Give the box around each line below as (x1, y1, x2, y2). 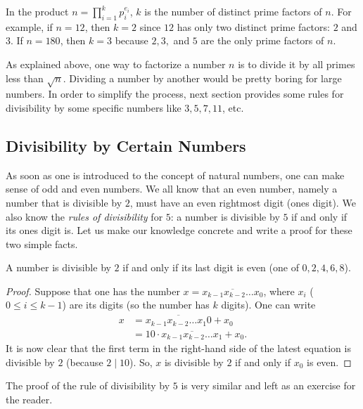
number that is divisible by (6, 195, 122, 209)
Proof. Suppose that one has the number (6, 283, 180, 298)
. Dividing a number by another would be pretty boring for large (63, 70, 342, 85)
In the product (6, 4, 69, 18)
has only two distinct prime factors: (177, 19, 330, 34)
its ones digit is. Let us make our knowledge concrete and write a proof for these (6, 223, 352, 238)
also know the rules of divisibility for (6, 209, 163, 223)
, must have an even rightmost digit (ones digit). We (129, 195, 356, 209)
